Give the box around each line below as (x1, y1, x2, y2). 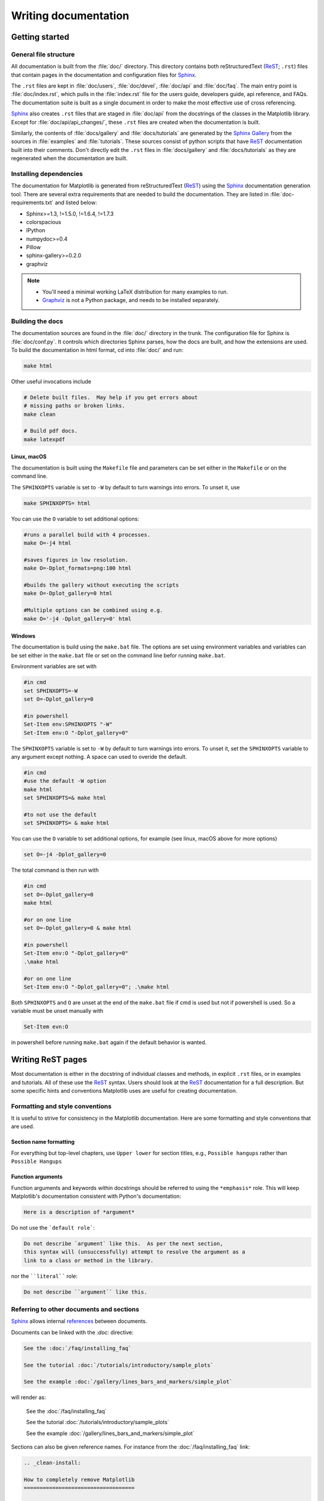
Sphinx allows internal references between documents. (11, 1318, 148, 1325)
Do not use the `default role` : (11, 1224, 95, 1231)
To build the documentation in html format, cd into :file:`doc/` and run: (11, 346, 184, 354)
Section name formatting (11, 1138, 75, 1146)
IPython (26, 227, 46, 234)
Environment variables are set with (11, 663, 97, 670)
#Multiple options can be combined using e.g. (23, 607, 163, 614)
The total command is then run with (11, 866, 99, 874)
